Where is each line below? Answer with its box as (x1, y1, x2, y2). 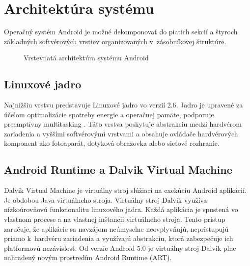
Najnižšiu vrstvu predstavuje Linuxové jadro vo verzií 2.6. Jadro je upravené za (4, 100, 243, 110)
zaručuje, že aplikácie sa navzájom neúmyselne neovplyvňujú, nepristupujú (4, 223, 229, 234)
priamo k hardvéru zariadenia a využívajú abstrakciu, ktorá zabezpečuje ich (4, 233, 233, 243)
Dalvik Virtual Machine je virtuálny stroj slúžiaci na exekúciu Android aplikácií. (4, 185, 247, 195)
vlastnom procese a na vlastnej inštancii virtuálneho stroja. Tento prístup (4, 214, 225, 224)
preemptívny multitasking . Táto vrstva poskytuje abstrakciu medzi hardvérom (4, 119, 242, 129)
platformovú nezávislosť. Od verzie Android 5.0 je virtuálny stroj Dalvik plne (4, 242, 236, 253)
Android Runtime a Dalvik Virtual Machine (4, 162, 232, 177)
